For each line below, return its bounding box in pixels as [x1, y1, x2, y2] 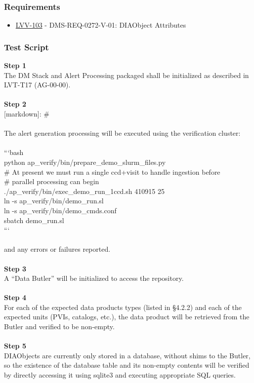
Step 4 [4, 292, 26, 303]
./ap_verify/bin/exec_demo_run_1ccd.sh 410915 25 [4, 186, 165, 196]
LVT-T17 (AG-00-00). [4, 79, 71, 90]
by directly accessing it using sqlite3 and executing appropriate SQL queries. [4, 370, 236, 380]
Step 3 [4, 263, 26, 273]
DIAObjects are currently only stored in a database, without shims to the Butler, [4, 350, 251, 360]
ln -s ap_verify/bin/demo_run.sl [4, 195, 104, 206]
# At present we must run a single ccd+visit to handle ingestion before [4, 166, 220, 177]
